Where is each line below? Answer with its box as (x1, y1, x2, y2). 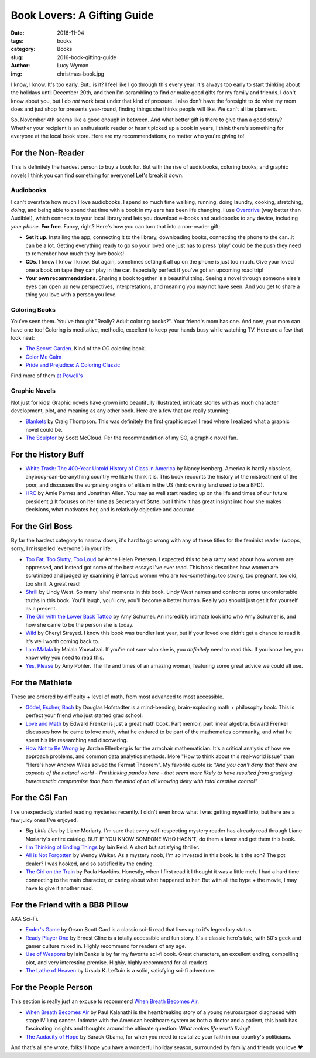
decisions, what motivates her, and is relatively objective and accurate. (25, 506, 196, 513)
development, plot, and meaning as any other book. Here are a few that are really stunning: (11, 407, 231, 414)
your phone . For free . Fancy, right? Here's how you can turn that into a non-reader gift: (11, 223, 221, 230)
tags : (11, 37, 24, 44)
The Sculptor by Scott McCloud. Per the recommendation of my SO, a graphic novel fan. (25, 434, 238, 442)
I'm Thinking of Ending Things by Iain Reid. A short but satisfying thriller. (25, 844, 200, 851)
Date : (11, 29, 25, 36)
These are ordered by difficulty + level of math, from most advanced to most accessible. (11, 693, 224, 700)
